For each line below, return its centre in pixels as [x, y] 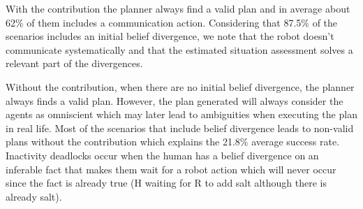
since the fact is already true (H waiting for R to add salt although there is [166, 183]
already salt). [34, 196]
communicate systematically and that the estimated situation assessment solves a [179, 49]
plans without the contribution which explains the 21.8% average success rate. [173, 142]
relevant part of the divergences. [74, 63]
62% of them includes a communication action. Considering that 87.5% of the [172, 22]
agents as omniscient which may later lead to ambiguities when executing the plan [181, 114]
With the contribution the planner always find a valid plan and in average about [178, 8]
